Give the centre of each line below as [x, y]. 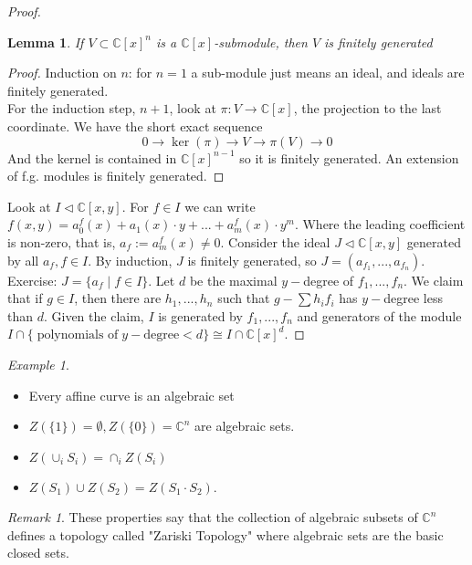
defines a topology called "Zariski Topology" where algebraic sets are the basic [226, 534]
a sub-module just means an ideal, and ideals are [328, 73]
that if [25, 298]
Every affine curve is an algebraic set [131, 395]
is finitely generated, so [252, 260]
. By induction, [130, 260]
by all [23, 260]
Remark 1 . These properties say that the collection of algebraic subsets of [213, 517]
